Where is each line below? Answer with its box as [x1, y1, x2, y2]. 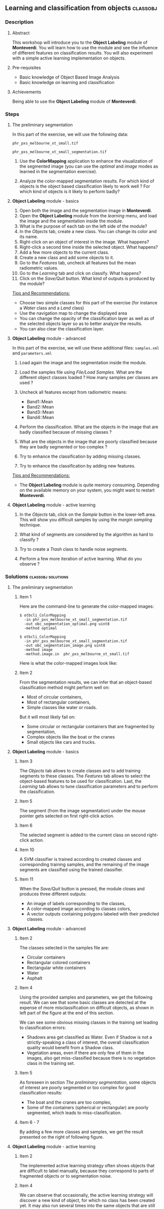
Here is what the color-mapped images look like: [19, 660, 117, 666]
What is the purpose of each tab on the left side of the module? [19, 223, 147, 229]
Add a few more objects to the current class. [19, 249, 109, 255]
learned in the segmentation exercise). [19, 168, 97, 174]
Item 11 [19, 876, 33, 882]
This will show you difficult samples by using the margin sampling [19, 516, 153, 523]
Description [5, 19, 34, 26]
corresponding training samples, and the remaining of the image [19, 861, 149, 867]
